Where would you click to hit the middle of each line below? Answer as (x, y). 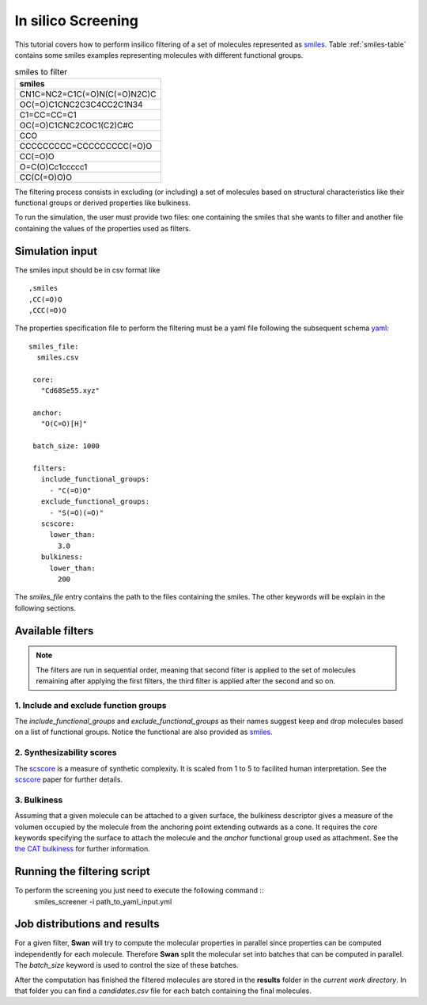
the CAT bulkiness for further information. (82, 849)
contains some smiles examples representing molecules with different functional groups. (159, 55)
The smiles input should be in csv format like (87, 270)
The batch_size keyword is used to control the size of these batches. (127, 965)
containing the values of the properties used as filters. (103, 228)
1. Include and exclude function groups (91, 705)
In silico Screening (76, 21)
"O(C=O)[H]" (64, 424)
